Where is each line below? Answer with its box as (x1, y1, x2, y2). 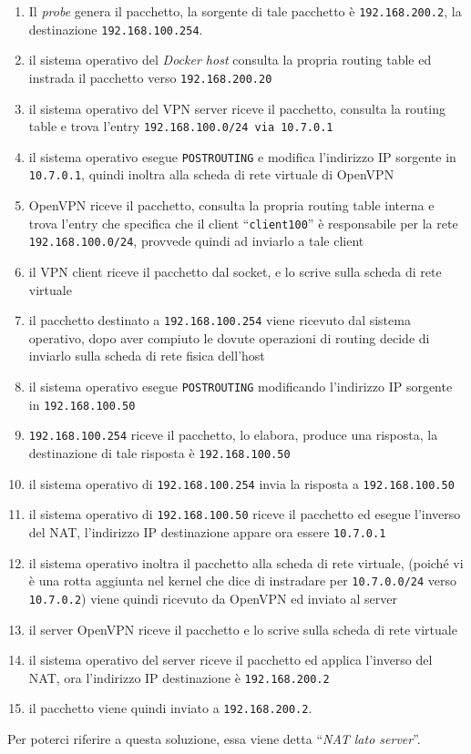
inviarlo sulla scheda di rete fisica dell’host (28, 346, 265, 365)
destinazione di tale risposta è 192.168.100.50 (28, 443, 291, 463)
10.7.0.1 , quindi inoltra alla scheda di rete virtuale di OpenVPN (28, 165, 394, 184)
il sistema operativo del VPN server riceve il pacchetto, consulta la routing (28, 98, 446, 117)
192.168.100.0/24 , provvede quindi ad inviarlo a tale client (28, 231, 364, 250)
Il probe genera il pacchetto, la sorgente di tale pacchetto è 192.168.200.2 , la (28, 2, 462, 20)
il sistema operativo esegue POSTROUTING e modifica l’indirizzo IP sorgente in (28, 147, 456, 166)
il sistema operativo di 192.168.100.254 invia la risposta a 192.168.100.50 (28, 474, 455, 493)
